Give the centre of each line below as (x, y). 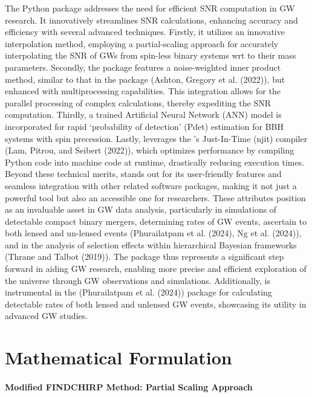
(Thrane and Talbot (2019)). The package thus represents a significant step (145, 257)
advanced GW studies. (47, 316)
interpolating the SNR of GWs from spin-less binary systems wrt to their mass (151, 55)
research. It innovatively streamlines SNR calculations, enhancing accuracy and (151, 20)
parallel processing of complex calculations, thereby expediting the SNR (138, 102)
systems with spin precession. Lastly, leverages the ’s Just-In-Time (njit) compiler (156, 138)
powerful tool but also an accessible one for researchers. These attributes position (155, 197)
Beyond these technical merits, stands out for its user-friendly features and (143, 174)
